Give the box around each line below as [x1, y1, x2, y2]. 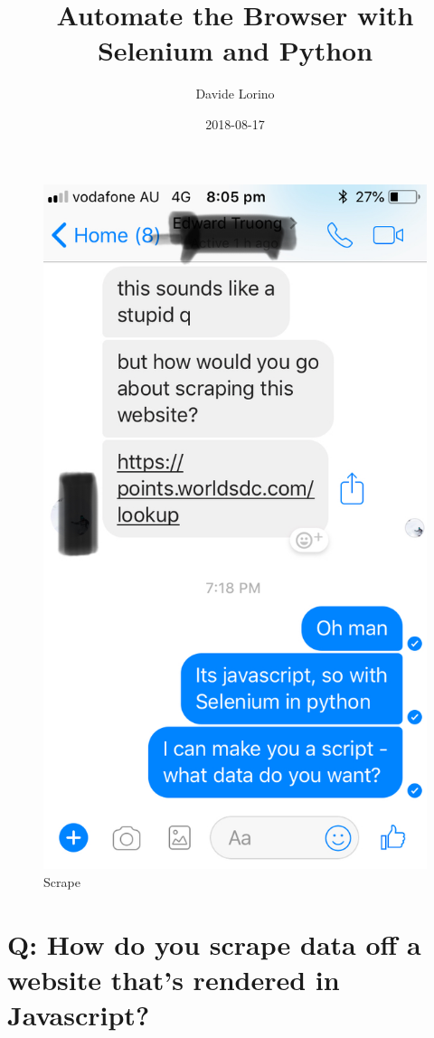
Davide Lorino [195, 84, 275, 103]
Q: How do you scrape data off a [7, 925, 421, 962]
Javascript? [7, 996, 150, 1033]
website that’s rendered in [7, 960, 340, 997]
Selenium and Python [97, 32, 373, 69]
